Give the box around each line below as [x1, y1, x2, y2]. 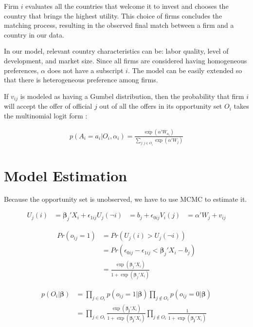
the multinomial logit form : [4, 110, 88, 120]
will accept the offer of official [4, 101, 92, 111]
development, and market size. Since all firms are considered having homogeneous [4, 55, 247, 65]
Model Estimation [4, 165, 127, 185]
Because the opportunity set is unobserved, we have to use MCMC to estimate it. [4, 193, 247, 204]
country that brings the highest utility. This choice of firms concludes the [4, 10, 222, 20]
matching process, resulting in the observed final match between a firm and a [4, 20, 234, 30]
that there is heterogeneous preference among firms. [4, 75, 158, 85]
